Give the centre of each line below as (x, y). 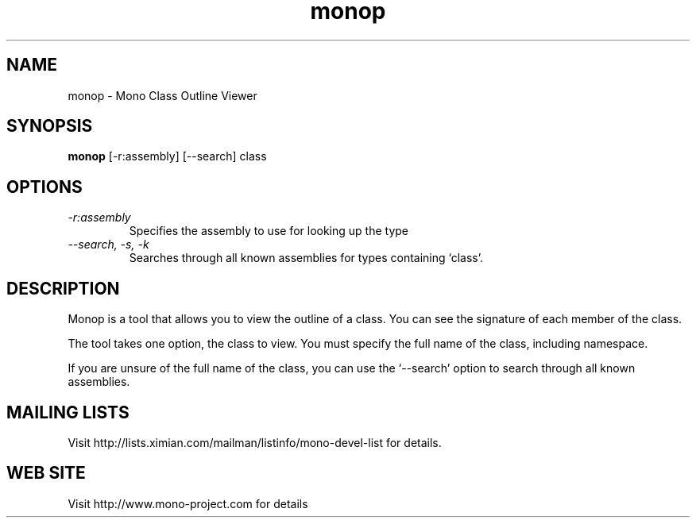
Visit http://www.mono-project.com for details (188, 503)
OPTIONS (44, 187)
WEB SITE (46, 473)
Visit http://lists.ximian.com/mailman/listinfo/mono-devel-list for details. (255, 442)
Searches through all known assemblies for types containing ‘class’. (306, 258)
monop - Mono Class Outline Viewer (162, 95)
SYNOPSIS (50, 126)
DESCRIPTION (63, 288)
